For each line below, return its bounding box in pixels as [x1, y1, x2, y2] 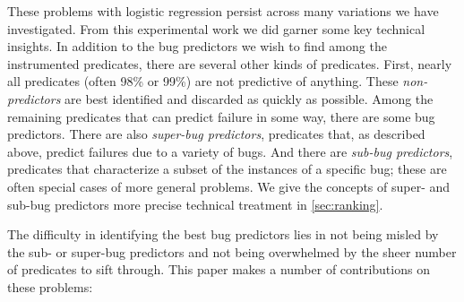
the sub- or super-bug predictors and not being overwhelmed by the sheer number [7, 242, 457, 261]
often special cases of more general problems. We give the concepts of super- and [7, 177, 451, 195]
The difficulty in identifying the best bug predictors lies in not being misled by [7, 225, 439, 244]
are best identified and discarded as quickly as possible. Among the [64, 89, 434, 108]
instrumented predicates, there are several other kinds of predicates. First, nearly [7, 54, 452, 73]
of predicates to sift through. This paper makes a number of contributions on [7, 260, 430, 279]
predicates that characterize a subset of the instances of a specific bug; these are [7, 160, 447, 178]
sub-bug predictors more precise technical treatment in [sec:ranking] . [7, 194, 383, 213]
